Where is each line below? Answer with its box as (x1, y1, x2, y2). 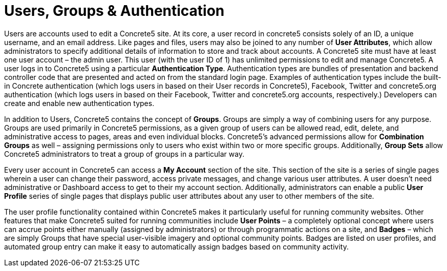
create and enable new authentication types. (4, 98, 155, 108)
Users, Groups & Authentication (4, 2, 225, 19)
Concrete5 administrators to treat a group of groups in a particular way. (4, 149, 245, 158)
